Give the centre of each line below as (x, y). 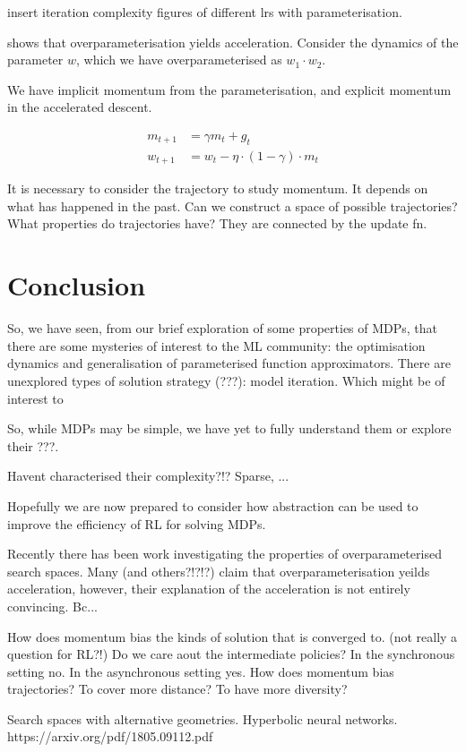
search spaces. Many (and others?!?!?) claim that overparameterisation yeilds (219, 571)
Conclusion (77, 285)
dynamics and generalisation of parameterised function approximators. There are (229, 363)
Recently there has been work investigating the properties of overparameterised (224, 554)
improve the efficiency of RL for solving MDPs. (137, 523)
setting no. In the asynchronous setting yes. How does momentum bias (201, 671)
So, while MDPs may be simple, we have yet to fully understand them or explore (229, 428)
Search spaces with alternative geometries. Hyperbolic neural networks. (203, 718)
